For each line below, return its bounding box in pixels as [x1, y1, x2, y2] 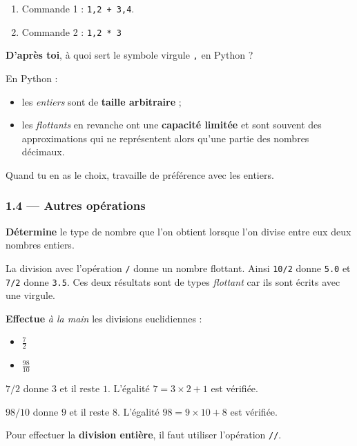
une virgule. [6, 288, 56, 302]
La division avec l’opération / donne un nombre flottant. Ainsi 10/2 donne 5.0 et [6, 260, 351, 275]
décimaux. [21, 144, 65, 159]
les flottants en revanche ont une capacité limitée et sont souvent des [21, 117, 322, 132]
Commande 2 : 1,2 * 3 [21, 24, 122, 39]
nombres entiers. [6, 237, 75, 252]
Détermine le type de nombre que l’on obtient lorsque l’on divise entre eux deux [6, 224, 351, 238]
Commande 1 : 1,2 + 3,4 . [21, 1, 135, 15]
